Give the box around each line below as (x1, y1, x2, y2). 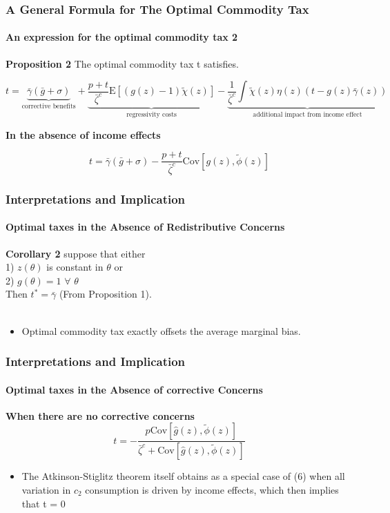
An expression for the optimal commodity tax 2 (6, 30, 238, 44)
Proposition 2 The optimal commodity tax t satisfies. (6, 56, 239, 70)
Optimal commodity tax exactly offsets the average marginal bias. (21, 323, 301, 338)
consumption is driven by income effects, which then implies (85, 482, 339, 496)
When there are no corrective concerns (6, 408, 195, 423)
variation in (21, 482, 71, 496)
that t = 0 (21, 496, 66, 510)
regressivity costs (126, 111, 177, 119)
